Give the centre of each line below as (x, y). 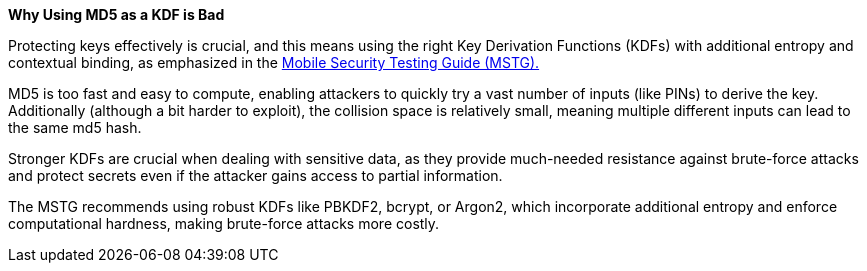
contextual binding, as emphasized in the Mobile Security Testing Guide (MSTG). (274, 62)
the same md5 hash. (75, 127)
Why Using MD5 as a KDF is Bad (116, 14)
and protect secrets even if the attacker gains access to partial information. (255, 175)
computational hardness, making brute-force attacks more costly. (224, 223)
